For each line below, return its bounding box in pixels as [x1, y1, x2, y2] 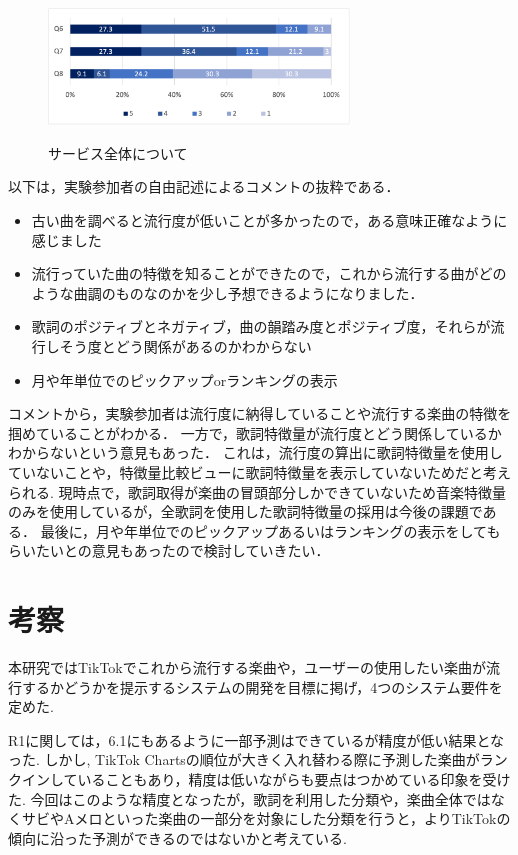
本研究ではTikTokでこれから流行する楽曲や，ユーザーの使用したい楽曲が [8, 657, 486, 678]
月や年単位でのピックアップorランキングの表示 [31, 369, 338, 390]
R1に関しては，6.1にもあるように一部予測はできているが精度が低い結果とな [8, 729, 505, 750]
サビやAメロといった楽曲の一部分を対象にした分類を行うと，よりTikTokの [21, 808, 511, 829]
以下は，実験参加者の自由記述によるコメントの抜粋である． [8, 176, 400, 197]
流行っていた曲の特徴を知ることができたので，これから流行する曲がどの [31, 263, 507, 284]
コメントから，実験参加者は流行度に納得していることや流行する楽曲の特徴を [8, 403, 512, 424]
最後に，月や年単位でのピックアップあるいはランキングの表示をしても [40, 520, 501, 541]
